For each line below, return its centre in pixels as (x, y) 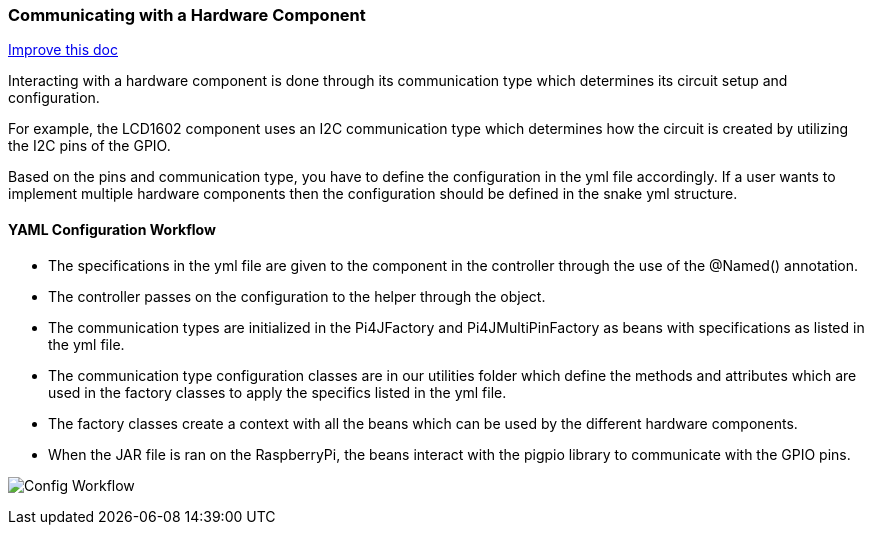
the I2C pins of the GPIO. (89, 146)
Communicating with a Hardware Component (187, 15)
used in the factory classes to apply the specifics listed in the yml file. (277, 392)
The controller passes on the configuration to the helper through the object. (297, 296)
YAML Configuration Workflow (112, 229)
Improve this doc (63, 50)
